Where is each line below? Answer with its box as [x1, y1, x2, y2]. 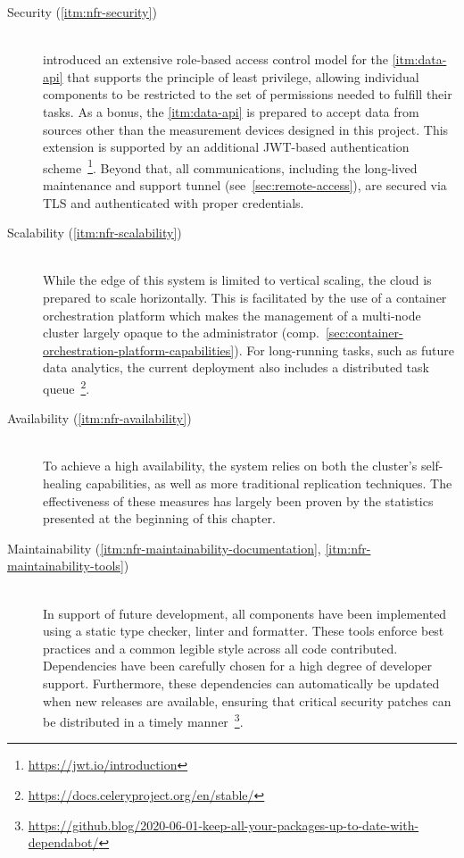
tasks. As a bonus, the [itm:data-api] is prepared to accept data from [43, 102, 419, 121]
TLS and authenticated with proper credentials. [43, 193, 304, 212]
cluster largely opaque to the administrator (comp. [43, 323, 319, 342]
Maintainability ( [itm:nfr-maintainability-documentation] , [7, 538, 321, 557]
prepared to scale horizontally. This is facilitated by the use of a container [43, 287, 447, 306]
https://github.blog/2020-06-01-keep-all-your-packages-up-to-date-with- [28, 815, 419, 834]
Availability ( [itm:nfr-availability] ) [7, 409, 192, 428]
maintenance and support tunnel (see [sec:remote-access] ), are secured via [43, 176, 447, 194]
